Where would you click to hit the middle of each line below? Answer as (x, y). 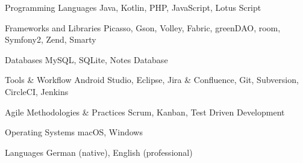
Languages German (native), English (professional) (99, 152)
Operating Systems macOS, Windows (74, 132)
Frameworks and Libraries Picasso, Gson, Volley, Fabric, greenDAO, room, (143, 27)
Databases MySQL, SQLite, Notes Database (86, 59)
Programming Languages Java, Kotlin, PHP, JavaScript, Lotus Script (133, 7)
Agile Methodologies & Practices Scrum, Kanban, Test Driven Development (145, 112)
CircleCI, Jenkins (37, 91)
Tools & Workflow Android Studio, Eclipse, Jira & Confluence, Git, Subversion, (152, 80)
